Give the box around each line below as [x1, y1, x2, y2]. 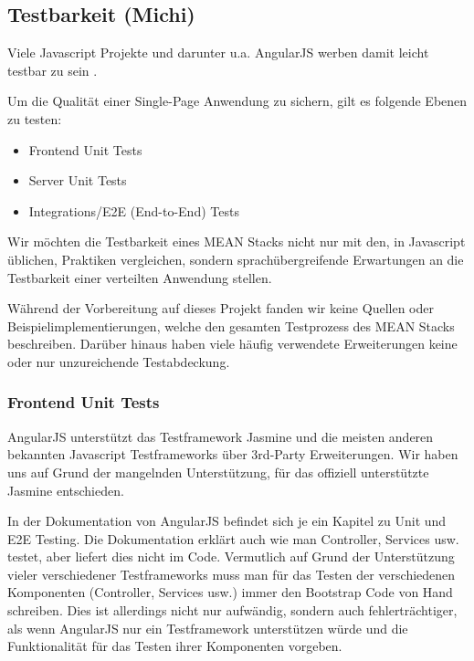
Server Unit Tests [28, 171, 127, 190]
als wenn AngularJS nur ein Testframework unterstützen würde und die [7, 618, 408, 637]
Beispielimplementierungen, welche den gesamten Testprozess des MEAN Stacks [7, 316, 455, 335]
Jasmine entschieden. [7, 480, 124, 499]
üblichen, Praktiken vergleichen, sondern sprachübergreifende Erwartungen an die [7, 249, 464, 268]
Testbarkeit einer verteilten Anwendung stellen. [7, 268, 272, 287]
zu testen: [7, 109, 62, 128]
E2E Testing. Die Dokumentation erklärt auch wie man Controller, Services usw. [7, 529, 459, 548]
